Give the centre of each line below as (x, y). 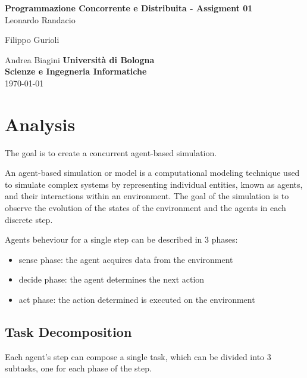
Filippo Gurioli (32, 40)
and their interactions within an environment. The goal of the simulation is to (147, 196)
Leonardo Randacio (40, 19)
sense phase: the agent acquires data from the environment (126, 259)
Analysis (40, 124)
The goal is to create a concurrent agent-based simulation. (111, 152)
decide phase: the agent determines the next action (112, 279)
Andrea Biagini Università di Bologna (80, 59)
